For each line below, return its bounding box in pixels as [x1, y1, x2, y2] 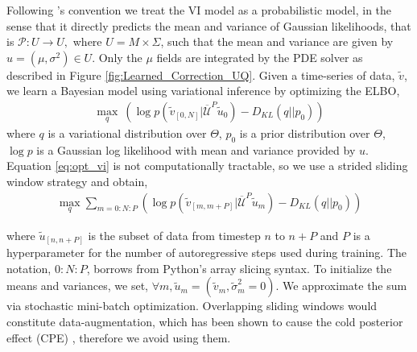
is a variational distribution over [47, 125, 207, 141]
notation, [6, 259, 52, 276]
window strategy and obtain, [6, 172, 148, 189]
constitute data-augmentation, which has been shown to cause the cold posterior [6, 313, 403, 329]
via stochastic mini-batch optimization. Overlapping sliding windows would [6, 297, 378, 314]
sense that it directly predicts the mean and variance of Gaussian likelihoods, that [6, 17, 411, 34]
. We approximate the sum [275, 277, 407, 294]
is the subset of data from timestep [88, 226, 261, 243]
